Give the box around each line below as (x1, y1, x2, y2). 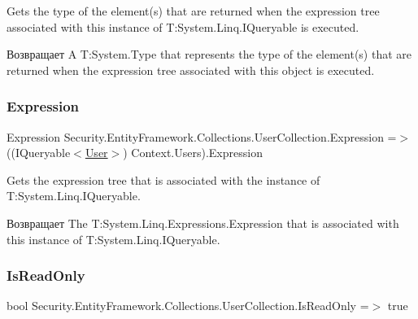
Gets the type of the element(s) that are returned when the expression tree (7, 2, 380, 19)
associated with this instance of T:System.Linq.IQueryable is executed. (7, 18, 359, 35)
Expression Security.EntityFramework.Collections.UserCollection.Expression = (7, 128, 397, 145)
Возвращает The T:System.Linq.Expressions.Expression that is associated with (7, 214, 399, 231)
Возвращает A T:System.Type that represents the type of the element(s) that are (7, 46, 412, 63)
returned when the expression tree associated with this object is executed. (7, 61, 375, 78)
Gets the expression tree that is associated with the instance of (7, 171, 320, 188)
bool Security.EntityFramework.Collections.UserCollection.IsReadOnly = (7, 297, 369, 314)
